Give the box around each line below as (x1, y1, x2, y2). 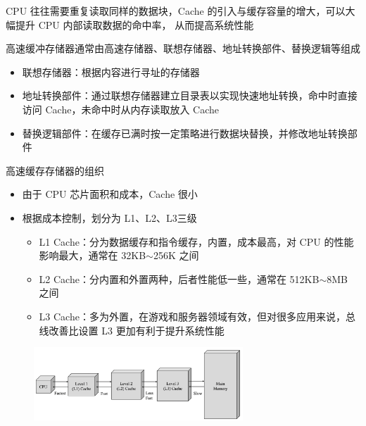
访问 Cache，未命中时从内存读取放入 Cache (22, 101, 219, 116)
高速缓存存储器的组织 (6, 163, 104, 177)
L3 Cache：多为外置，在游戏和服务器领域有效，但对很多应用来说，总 (39, 308, 355, 323)
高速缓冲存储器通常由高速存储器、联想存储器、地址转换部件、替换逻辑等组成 (6, 41, 360, 56)
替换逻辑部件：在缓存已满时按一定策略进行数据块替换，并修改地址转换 (22, 125, 348, 140)
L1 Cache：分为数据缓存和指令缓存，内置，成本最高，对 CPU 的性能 (39, 234, 354, 249)
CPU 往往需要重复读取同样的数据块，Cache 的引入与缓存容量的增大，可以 (6, 4, 346, 18)
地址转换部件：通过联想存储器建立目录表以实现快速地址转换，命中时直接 (22, 88, 358, 103)
